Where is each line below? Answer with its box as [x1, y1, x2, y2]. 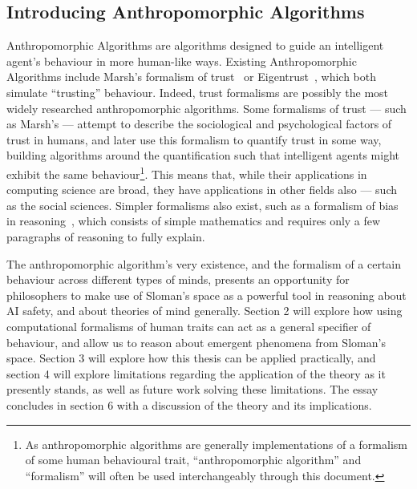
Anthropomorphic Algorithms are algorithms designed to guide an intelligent [6, 37, 384, 54]
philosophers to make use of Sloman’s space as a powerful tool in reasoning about [6, 286, 407, 303]
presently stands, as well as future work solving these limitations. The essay [6, 381, 379, 398]
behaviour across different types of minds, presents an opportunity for [6, 271, 350, 288]
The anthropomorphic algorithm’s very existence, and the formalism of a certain [6, 255, 402, 272]
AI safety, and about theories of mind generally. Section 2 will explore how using [6, 302, 403, 319]
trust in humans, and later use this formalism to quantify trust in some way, [6, 131, 382, 148]
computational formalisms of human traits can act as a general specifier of [6, 317, 371, 334]
